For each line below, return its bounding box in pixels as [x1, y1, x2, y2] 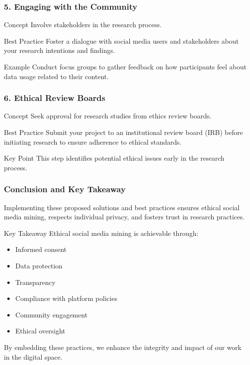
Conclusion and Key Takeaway [4, 183, 126, 195]
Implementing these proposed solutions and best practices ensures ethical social [4, 202, 240, 212]
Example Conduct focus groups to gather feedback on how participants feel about [4, 62, 247, 71]
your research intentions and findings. [4, 45, 115, 55]
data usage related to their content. [4, 71, 109, 81]
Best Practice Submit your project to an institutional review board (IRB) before [4, 127, 243, 137]
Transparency [15, 277, 56, 287]
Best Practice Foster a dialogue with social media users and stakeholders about [4, 35, 239, 46]
